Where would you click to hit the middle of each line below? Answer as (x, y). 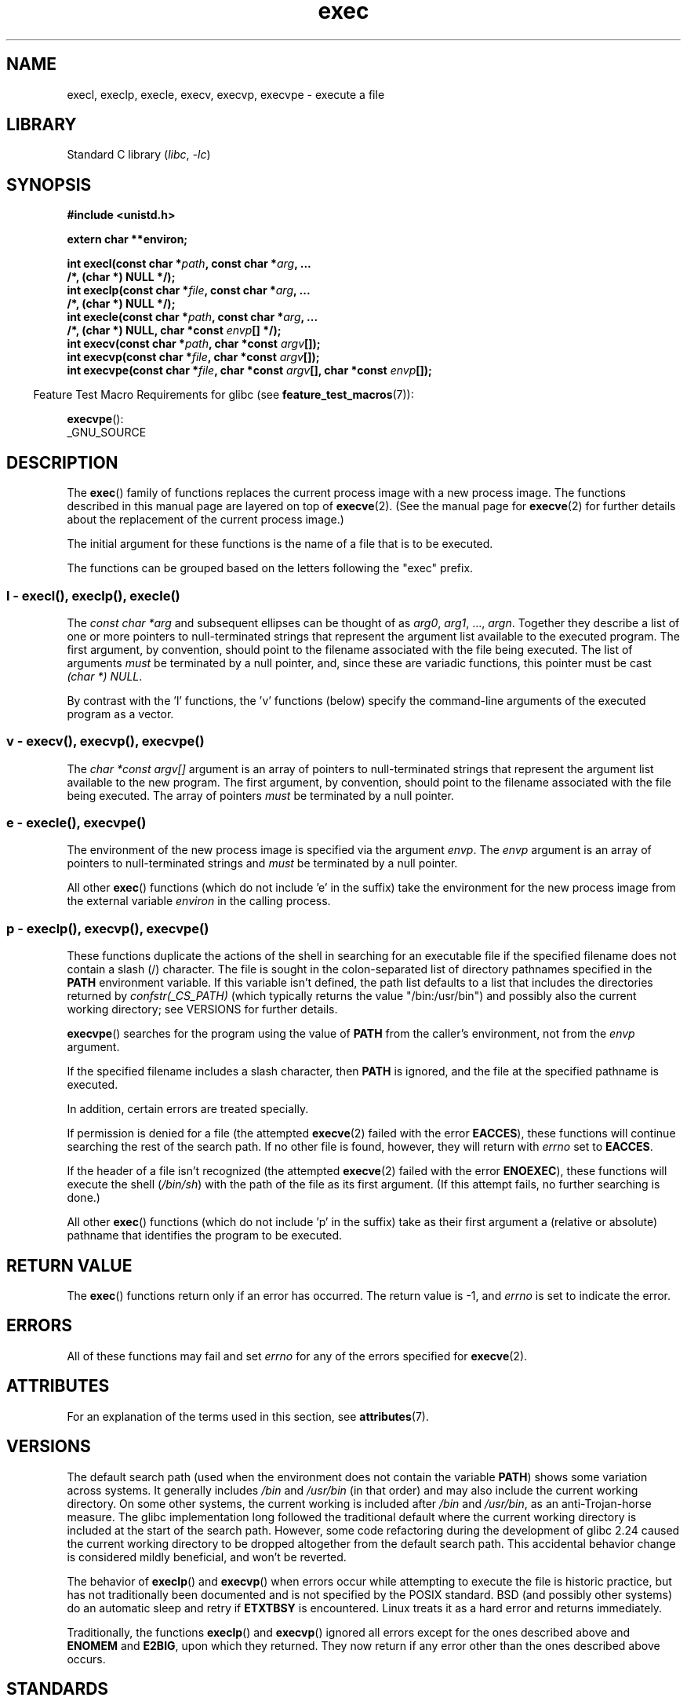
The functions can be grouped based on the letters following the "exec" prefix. (270, 568)
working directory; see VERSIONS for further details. (202, 1009)
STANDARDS (58, 1688)
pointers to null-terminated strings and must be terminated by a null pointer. (262, 863)
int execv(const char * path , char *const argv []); (194, 344)
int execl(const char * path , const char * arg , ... (189, 264)
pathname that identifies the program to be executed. (205, 1236)
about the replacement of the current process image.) (205, 520)
